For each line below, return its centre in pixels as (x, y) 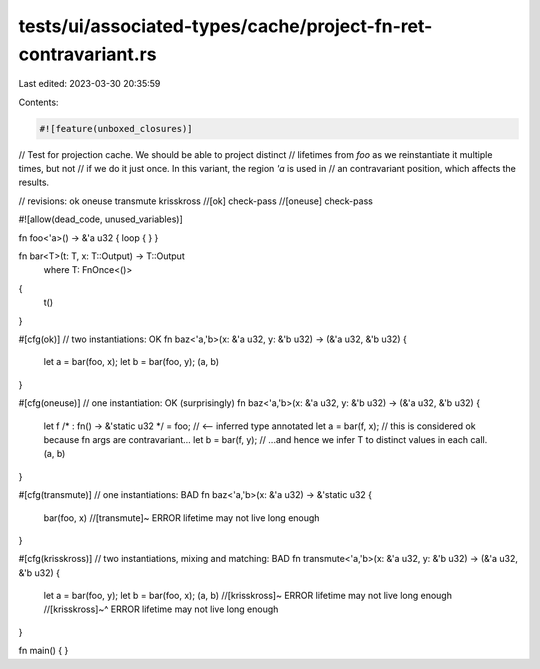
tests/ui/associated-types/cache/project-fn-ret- (225, 26)
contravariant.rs (87, 54)
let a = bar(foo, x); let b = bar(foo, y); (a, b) (131, 362)
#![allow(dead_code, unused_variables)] (101, 219)
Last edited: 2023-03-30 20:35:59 (89, 84)
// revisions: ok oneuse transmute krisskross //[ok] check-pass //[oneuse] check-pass (196, 201)
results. (34, 182)
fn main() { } (43, 651)
